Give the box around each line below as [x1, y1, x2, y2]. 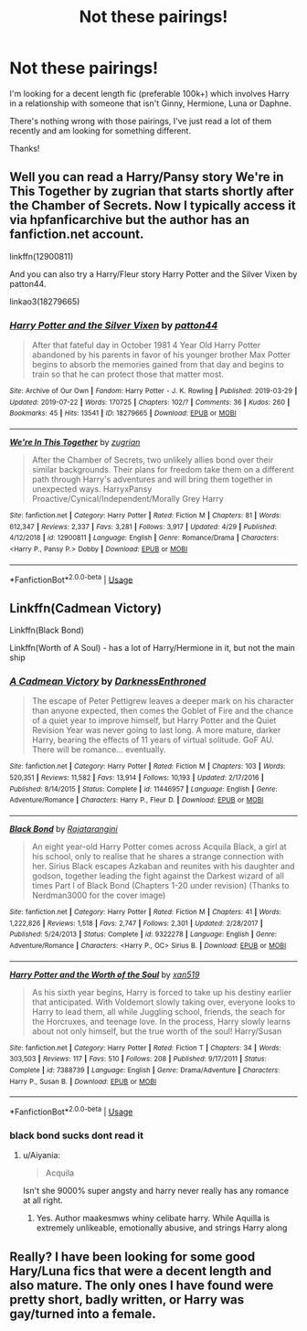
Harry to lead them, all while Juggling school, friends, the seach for [31, 1006, 286, 1017]
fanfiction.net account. [9, 227, 144, 242]
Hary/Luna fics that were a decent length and [9, 1263, 272, 1279]
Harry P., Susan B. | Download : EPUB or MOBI [9, 1077, 157, 1086]
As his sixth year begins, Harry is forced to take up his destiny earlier [31, 986, 292, 997]
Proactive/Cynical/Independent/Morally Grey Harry [31, 494, 224, 505]
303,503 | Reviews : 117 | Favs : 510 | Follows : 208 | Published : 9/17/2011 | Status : [9, 1054, 267, 1064]
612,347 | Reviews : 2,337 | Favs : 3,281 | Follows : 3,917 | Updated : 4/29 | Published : [9, 522, 277, 531]
